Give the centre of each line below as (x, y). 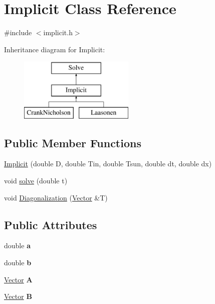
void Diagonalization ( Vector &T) (56, 197)
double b (18, 263)
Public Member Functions (73, 142)
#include (18, 32)
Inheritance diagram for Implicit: (55, 49)
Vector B (18, 296)
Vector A (18, 279)
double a (17, 245)
